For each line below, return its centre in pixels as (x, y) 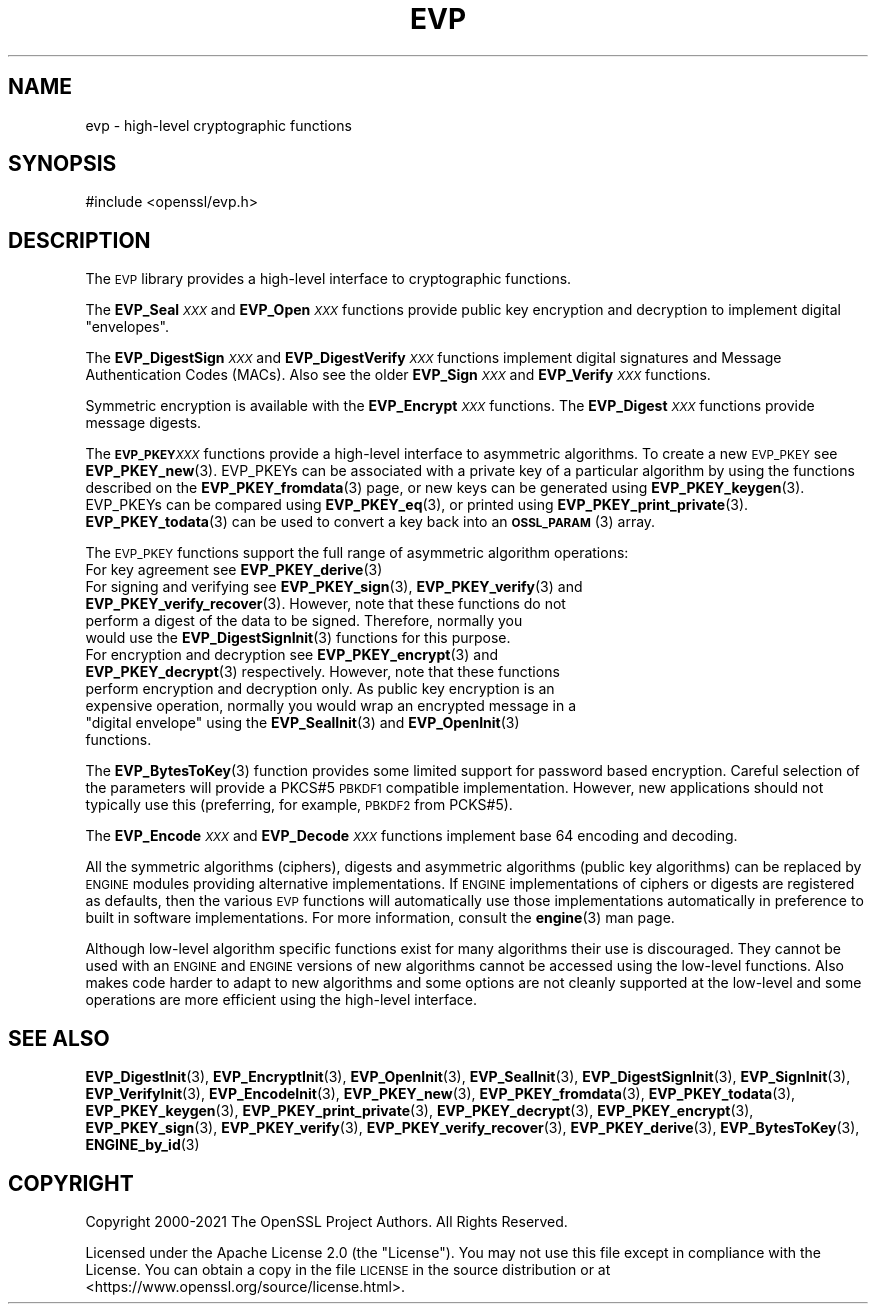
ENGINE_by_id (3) (142, 1145)
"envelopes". (127, 327)
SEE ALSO (59, 1038)
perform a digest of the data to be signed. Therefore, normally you (304, 621)
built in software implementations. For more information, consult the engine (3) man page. (380, 918)
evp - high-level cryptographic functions (218, 125)
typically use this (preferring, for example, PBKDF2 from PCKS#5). (299, 805)
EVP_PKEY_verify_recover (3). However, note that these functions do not (325, 604)
